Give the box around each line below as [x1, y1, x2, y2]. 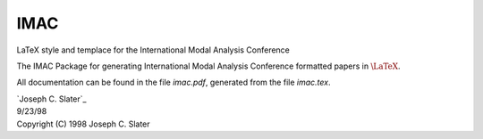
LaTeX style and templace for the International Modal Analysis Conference [16, 45, 291, 55]
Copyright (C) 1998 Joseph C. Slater [16, 119, 151, 129]
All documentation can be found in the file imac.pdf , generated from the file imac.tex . [16, 77, 331, 88]
